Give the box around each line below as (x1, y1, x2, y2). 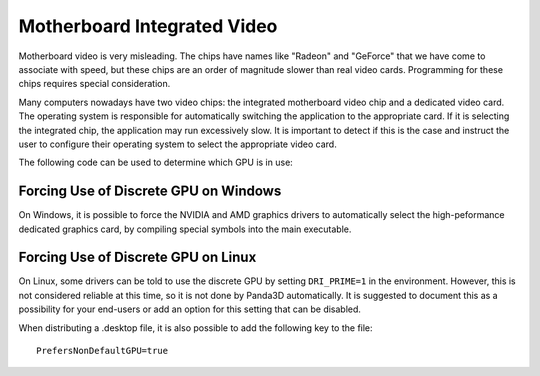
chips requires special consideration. (18, 78, 171, 90)
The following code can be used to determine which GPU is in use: (18, 156, 294, 169)
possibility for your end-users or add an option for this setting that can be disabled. (18, 303, 362, 315)
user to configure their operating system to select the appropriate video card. (18, 138, 337, 150)
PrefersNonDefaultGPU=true (36, 345, 169, 357)
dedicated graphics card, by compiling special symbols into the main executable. (18, 223, 352, 235)
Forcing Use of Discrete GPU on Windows (18, 183, 282, 200)
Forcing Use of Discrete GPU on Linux (18, 249, 257, 266)
